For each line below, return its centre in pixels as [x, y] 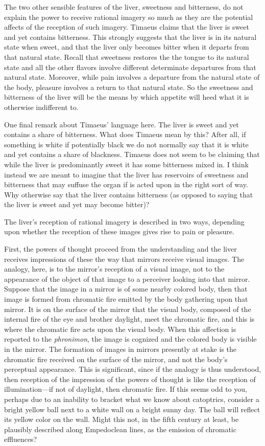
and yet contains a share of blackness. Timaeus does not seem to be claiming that [132, 154]
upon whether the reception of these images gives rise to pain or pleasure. [119, 231]
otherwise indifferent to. [41, 107]
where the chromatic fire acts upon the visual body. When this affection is [120, 329]
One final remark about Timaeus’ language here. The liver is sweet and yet [122, 124]
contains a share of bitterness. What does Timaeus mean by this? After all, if [125, 134]
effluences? [21, 439]
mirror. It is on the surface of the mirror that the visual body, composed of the [128, 309]
